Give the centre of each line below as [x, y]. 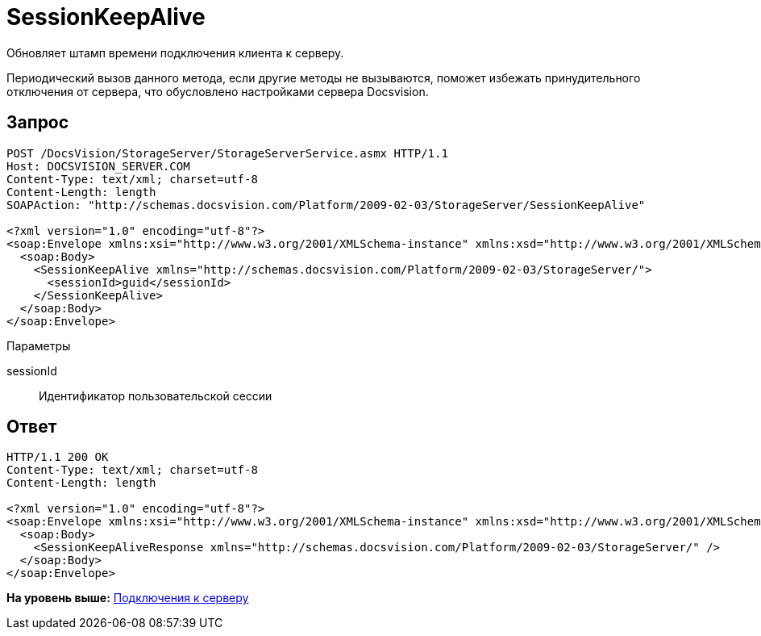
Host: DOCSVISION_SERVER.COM [98, 166]
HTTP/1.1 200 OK [58, 457]
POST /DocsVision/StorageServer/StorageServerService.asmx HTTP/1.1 [227, 153]
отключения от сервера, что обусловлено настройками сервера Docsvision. [218, 91]
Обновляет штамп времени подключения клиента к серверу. [175, 52]
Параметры [39, 345]
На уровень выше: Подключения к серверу [128, 598]
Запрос [38, 123]
